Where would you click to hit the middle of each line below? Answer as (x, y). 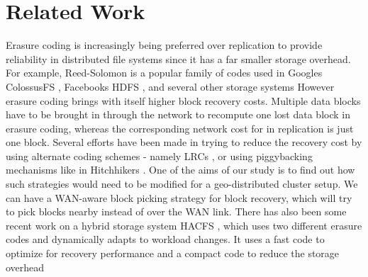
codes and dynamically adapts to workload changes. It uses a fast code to (165, 239)
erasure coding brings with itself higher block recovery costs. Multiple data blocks (183, 100)
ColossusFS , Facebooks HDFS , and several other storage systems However (170, 86)
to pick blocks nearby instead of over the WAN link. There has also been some (176, 211)
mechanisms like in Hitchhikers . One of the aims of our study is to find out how (180, 170)
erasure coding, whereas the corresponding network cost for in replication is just (180, 128)
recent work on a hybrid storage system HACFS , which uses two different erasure (184, 225)
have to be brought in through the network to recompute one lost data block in (178, 114)
